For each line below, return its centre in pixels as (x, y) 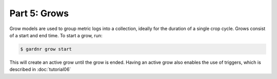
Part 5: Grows (39, 13)
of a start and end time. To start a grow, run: (56, 35)
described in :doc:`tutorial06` (40, 69)
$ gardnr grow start (46, 49)
